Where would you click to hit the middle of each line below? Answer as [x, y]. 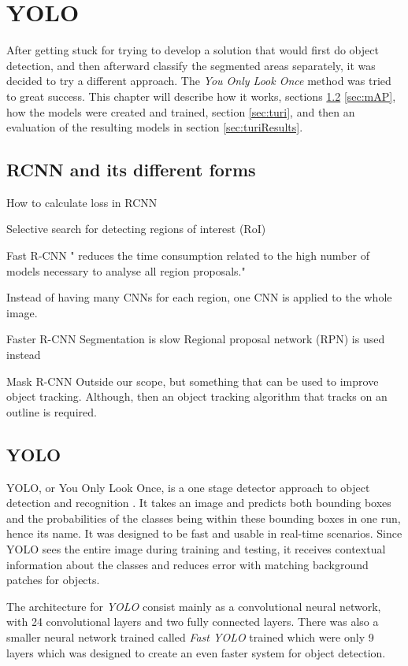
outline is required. [52, 411]
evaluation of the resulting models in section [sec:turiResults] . [155, 127]
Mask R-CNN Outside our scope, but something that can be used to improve [193, 381]
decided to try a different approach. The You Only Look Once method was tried [199, 81]
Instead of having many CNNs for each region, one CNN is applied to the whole [199, 297]
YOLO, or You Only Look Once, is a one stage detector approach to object [188, 487]
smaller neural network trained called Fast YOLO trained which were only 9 [190, 636]
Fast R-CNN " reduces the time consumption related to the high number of [188, 255]
